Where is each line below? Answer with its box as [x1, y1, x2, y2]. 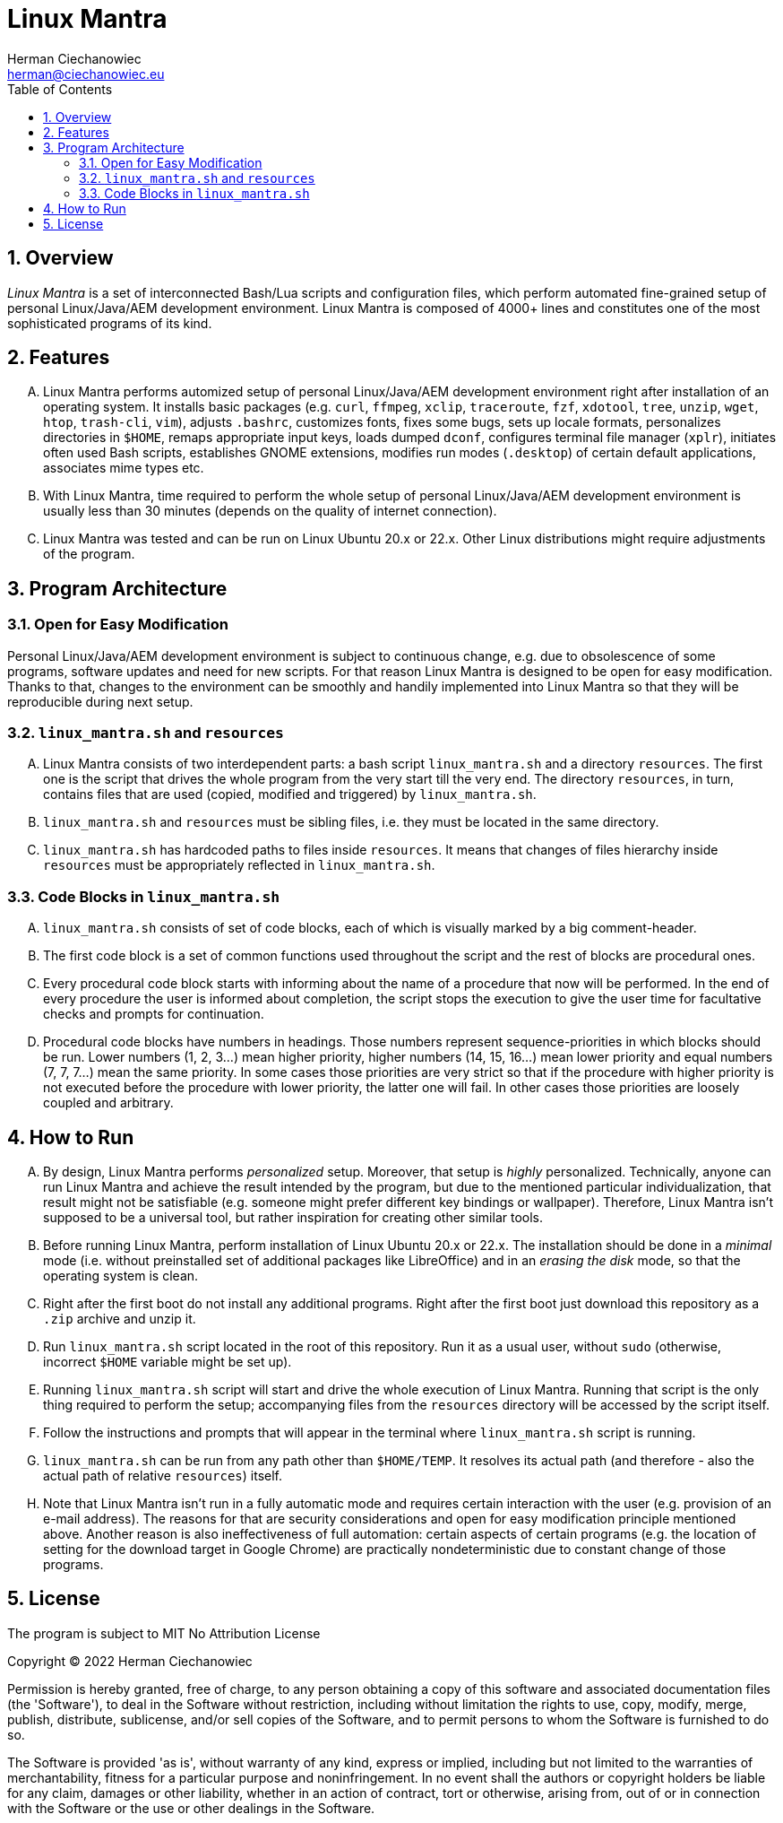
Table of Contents [7, 81, 113, 97]
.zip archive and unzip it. [43, 1311, 196, 1326]
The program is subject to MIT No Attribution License [7, 1625, 321, 1641]
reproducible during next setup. [7, 693, 194, 709]
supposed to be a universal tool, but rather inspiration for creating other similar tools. [43, 1210, 544, 1225]
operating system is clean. [43, 1268, 199, 1283]
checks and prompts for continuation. [43, 1006, 264, 1022]
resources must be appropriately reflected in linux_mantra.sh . [43, 857, 435, 873]
